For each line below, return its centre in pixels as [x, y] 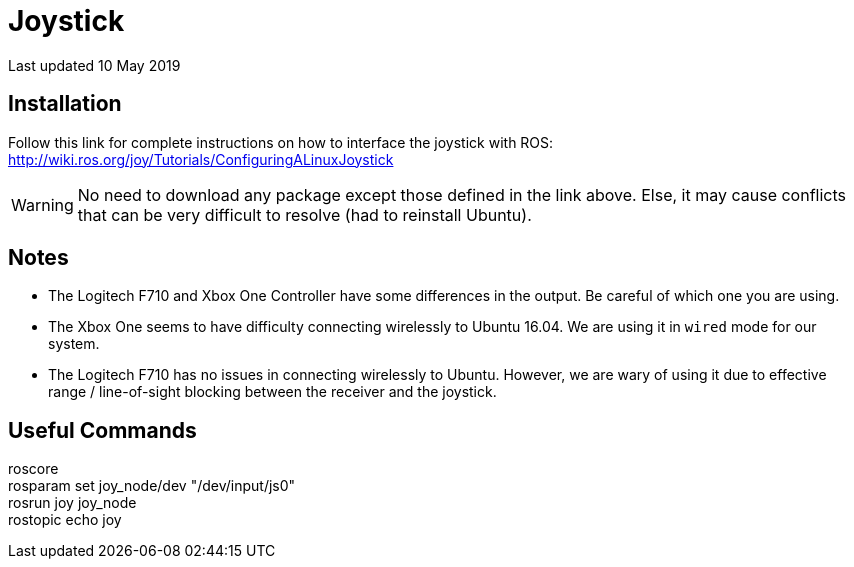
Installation [65, 104]
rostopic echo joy [65, 520]
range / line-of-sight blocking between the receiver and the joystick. [272, 392]
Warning [42, 204]
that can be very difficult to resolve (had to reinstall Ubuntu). [304, 214]
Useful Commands [102, 430]
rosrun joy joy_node [72, 503]
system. [74, 344]
